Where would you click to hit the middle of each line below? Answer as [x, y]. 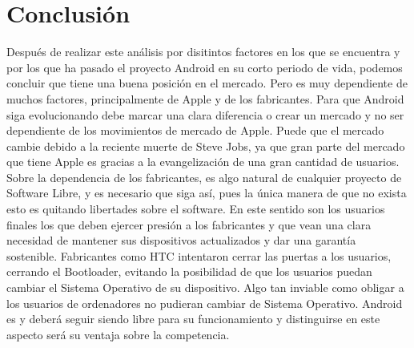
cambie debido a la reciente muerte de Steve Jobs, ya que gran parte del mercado [206, 146]
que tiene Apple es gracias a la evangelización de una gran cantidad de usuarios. [203, 162]
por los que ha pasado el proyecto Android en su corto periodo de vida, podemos [205, 67]
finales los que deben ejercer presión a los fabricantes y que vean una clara [189, 224]
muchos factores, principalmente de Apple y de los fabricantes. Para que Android [205, 98]
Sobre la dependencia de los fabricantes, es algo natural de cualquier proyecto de [204, 177]
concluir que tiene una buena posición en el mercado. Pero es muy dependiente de [207, 83]
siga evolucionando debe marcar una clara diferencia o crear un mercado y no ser [205, 114]
